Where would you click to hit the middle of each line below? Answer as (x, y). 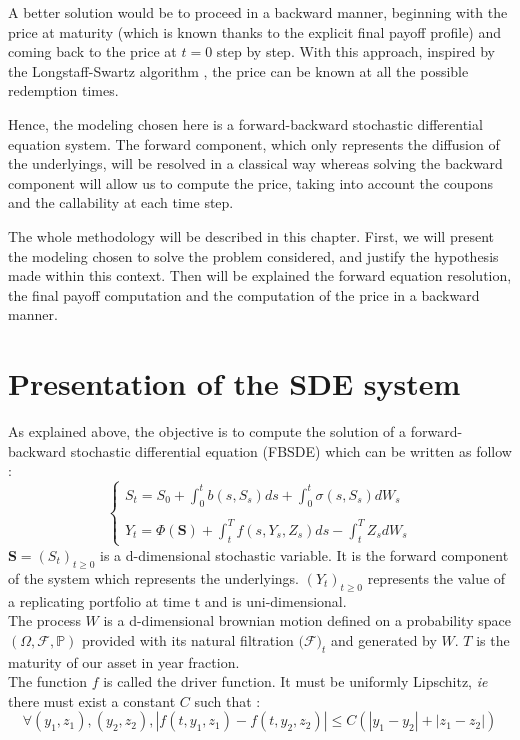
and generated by (384, 639)
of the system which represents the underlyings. (153, 577)
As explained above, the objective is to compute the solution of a (207, 431)
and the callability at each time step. (121, 202)
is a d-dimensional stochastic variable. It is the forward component (304, 554)
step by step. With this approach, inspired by (355, 51)
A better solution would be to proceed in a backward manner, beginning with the (258, 12)
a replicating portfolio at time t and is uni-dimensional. (177, 600)
